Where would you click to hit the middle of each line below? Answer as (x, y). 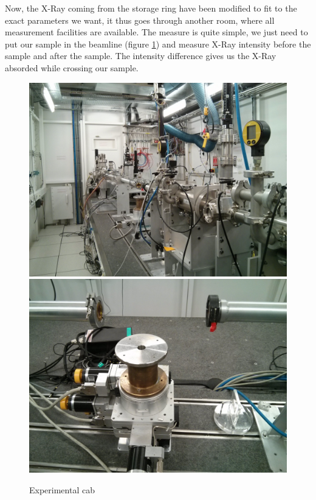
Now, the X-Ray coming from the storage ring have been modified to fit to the (151, 8)
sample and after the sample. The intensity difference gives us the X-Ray (141, 56)
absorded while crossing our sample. (72, 67)
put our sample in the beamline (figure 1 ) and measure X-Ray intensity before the (158, 44)
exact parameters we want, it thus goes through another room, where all (140, 20)
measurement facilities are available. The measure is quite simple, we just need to (156, 32)
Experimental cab (62, 489)
